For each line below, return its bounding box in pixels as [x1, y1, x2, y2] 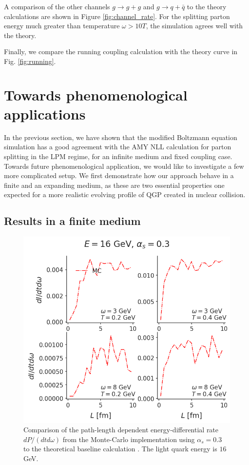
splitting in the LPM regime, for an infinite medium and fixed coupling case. [4, 151, 232, 162]
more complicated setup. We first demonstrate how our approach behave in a [4, 170, 234, 181]
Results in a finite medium [4, 213, 141, 228]
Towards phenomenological [4, 84, 188, 104]
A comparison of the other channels [4, 1, 110, 11]
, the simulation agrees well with [146, 20, 243, 31]
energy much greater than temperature [4, 20, 120, 31]
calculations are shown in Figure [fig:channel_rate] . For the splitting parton [4, 11, 230, 21]
